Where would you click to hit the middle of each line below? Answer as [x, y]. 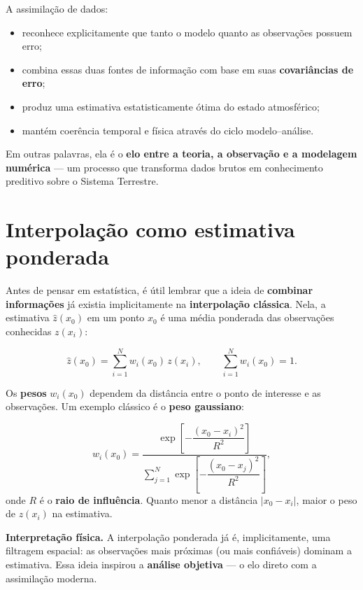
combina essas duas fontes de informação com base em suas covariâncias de [188, 69]
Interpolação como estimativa [150, 229]
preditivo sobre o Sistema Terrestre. [82, 181]
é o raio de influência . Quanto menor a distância [149, 499]
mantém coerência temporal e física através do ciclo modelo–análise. [168, 130]
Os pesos [26, 392]
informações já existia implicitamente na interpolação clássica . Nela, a [166, 303]
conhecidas [29, 331]
